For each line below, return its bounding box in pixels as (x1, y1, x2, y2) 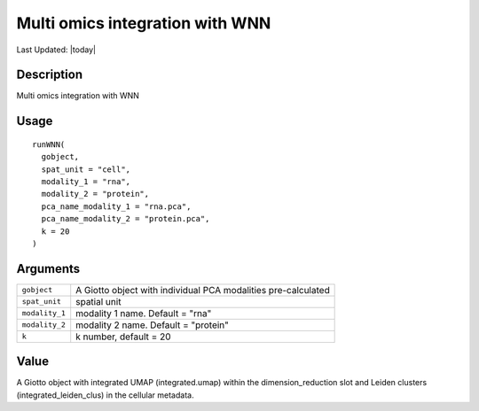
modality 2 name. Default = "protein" (75, 319, 230, 331)
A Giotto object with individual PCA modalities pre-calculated (75, 283, 330, 296)
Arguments (16, 261, 81, 276)
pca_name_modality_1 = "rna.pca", (41, 201, 192, 212)
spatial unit (75, 295, 122, 307)
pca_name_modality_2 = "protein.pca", (41, 213, 210, 224)
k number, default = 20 (75, 330, 171, 343)
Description (16, 67, 83, 82)
